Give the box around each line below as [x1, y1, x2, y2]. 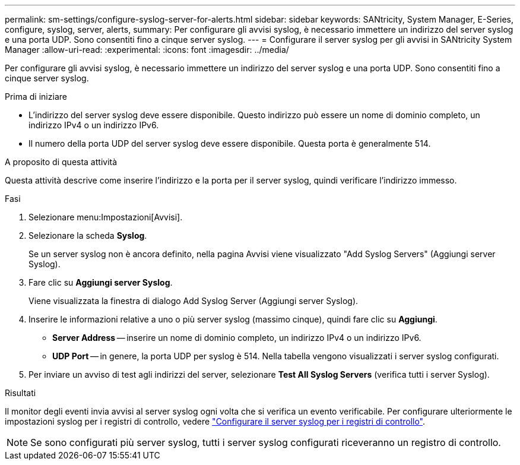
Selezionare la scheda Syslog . [28, 230, 147, 241]
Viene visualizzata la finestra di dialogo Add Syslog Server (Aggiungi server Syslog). [28, 296, 359, 306]
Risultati [5, 388, 36, 398]
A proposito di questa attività [5, 157, 118, 167]
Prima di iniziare [5, 91, 67, 102]
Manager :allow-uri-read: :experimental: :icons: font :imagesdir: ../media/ [5, 45, 289, 55]
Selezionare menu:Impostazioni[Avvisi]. [28, 212, 183, 222]
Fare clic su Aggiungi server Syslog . [28, 277, 173, 287]
